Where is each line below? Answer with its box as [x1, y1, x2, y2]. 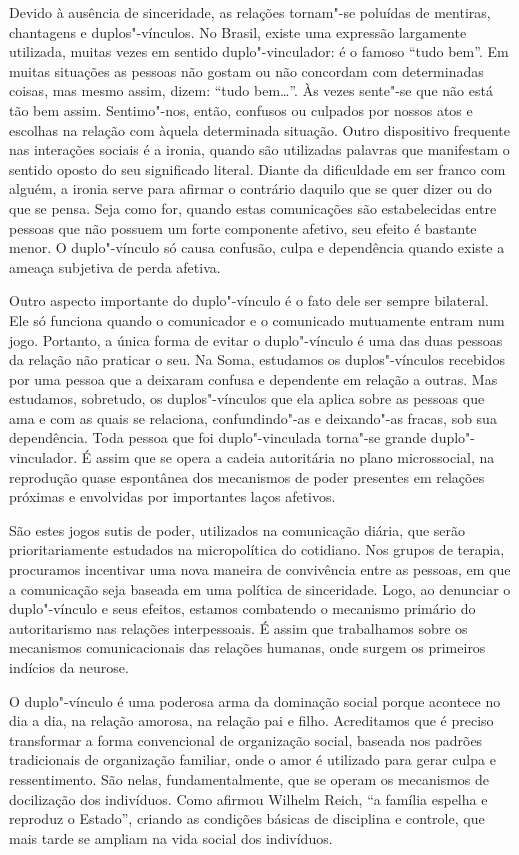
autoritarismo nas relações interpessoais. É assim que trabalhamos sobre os [9, 617, 468, 638]
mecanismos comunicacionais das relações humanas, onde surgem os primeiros [9, 637, 486, 658]
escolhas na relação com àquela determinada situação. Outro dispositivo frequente [9, 119, 511, 140]
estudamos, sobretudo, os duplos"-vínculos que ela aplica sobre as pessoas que [9, 388, 485, 409]
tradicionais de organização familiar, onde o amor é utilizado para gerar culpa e [9, 749, 496, 770]
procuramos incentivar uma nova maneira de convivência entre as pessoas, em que [9, 559, 511, 580]
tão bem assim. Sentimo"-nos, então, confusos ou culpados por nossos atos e [9, 99, 473, 120]
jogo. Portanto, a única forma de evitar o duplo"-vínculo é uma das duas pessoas [9, 329, 503, 350]
